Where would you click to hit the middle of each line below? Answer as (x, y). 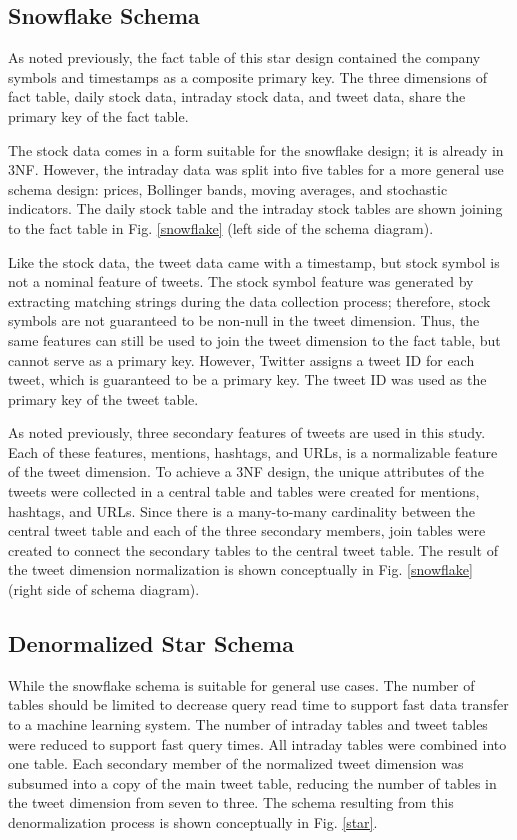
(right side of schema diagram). (104, 589)
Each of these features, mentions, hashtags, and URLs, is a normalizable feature (253, 451)
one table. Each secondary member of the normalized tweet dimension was (236, 763)
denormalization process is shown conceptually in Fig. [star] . (193, 822)
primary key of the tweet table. (103, 398)
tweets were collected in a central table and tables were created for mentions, (244, 491)
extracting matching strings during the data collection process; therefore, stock (249, 300)
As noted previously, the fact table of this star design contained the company (244, 57)
